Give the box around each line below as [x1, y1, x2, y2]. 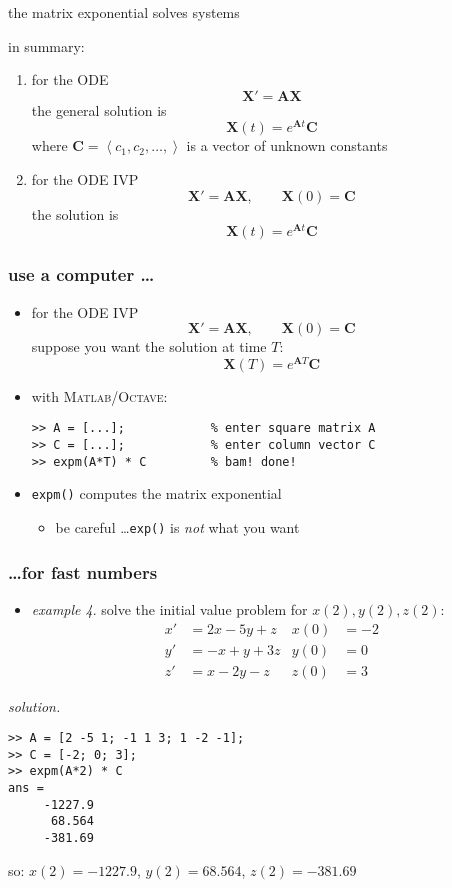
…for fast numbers [8, 559, 158, 584]
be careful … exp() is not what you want [55, 517, 300, 538]
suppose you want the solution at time [31, 336, 267, 357]
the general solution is [31, 99, 167, 120]
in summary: [8, 35, 85, 56]
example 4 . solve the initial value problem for [31, 598, 308, 619]
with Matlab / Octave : [31, 385, 168, 406]
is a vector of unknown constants [186, 135, 388, 156]
